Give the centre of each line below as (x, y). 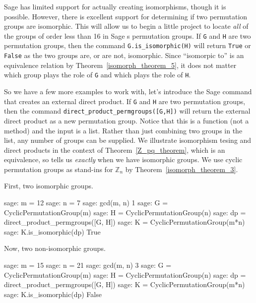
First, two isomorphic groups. (49, 186)
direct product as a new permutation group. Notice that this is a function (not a (127, 120)
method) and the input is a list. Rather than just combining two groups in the (123, 130)
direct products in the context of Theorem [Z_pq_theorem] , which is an (115, 150)
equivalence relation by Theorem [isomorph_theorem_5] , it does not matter (120, 65)
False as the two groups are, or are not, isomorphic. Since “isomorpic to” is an (124, 55)
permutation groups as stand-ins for (59, 169)
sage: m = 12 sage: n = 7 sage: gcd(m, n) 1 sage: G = (86, 203)
